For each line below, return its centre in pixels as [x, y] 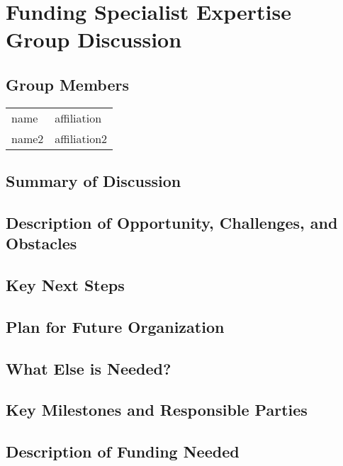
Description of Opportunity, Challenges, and [172, 222]
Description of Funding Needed [123, 451]
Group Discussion [94, 39]
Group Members [67, 84]
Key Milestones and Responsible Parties [157, 410]
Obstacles [41, 243]
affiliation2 [81, 138]
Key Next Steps [65, 285]
